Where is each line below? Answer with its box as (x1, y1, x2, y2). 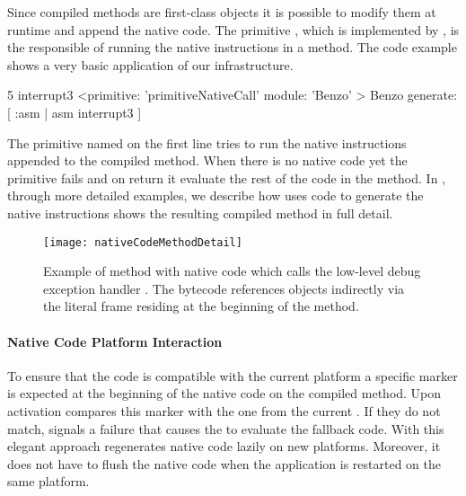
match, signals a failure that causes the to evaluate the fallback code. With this (7, 419, 444, 438)
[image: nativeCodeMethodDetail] (43, 235, 242, 249)
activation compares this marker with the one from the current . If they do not (7, 401, 441, 420)
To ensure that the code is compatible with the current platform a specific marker (7, 366, 458, 385)
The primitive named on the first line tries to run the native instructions (7, 133, 407, 152)
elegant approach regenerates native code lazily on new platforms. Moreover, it (7, 437, 441, 456)
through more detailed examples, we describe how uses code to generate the (7, 186, 424, 205)
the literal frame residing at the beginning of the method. (43, 297, 359, 315)
